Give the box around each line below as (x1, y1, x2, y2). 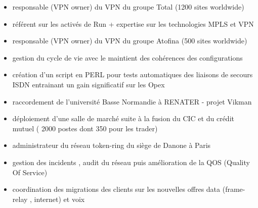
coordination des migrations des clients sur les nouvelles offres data (12, 184, 221, 194)
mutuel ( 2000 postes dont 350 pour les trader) (12, 123, 158, 133)
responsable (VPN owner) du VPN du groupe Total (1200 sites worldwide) (12, 2, 244, 12)
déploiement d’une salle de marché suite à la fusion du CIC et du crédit (12, 113, 234, 124)
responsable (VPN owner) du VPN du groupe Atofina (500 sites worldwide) (12, 35, 247, 46)
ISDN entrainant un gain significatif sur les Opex (12, 79, 165, 89)
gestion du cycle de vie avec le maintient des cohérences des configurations (12, 52, 243, 63)
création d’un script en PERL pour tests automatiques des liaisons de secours (12, 69, 253, 80)
